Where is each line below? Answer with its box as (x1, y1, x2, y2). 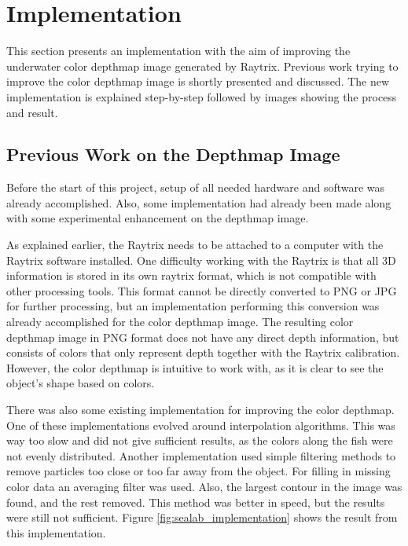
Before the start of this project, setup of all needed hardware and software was (6, 179, 385, 196)
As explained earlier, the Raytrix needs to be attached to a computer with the (6, 236, 384, 253)
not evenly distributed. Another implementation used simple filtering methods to (6, 447, 396, 464)
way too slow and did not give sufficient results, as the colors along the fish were (6, 432, 393, 449)
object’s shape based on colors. (6, 375, 155, 391)
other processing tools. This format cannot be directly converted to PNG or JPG (6, 282, 397, 299)
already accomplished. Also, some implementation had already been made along (6, 194, 391, 211)
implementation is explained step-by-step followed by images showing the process (6, 88, 397, 104)
